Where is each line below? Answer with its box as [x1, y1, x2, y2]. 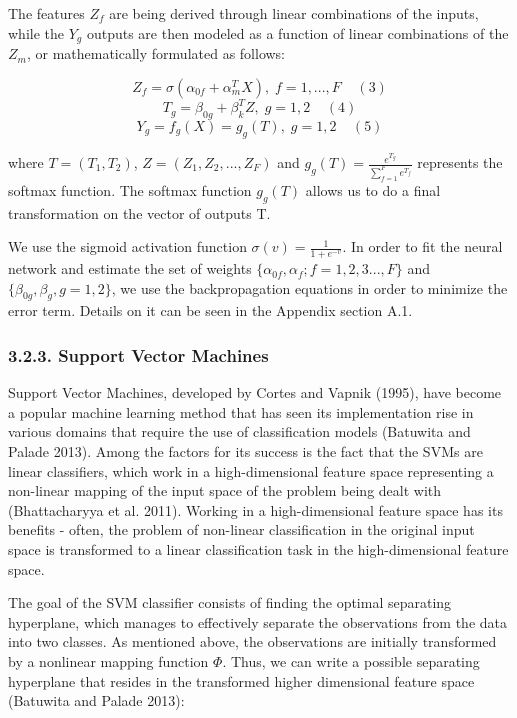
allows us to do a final [305, 179, 441, 200]
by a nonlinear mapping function [8, 650, 209, 671]
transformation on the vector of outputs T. [8, 202, 271, 223]
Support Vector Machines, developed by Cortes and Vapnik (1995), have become [8, 382, 502, 403]
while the [8, 22, 64, 43]
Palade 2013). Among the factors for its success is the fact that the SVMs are [8, 441, 483, 462]
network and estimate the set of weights [8, 258, 252, 279]
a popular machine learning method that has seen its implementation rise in [8, 401, 474, 422]
